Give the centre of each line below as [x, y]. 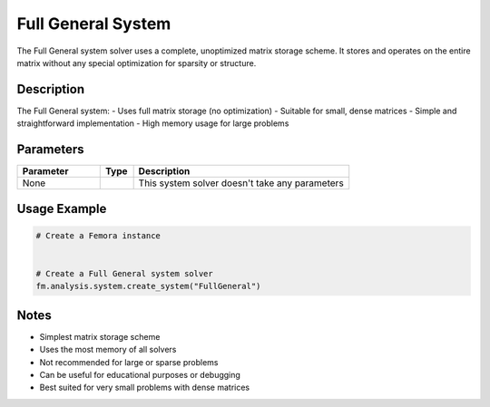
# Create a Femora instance [98, 235]
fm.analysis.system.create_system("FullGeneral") [148, 286]
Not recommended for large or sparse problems [129, 362]
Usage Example [62, 208]
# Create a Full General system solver [124, 273]
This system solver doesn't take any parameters [241, 183]
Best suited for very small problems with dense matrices [144, 388]
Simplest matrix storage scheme [100, 336]
